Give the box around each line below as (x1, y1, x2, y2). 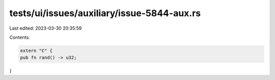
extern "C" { (20, 48, 53, 53)
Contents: (9, 34, 30, 40)
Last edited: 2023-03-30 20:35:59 (9, 25, 82, 31)
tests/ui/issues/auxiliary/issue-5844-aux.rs (9, 8, 201, 19)
